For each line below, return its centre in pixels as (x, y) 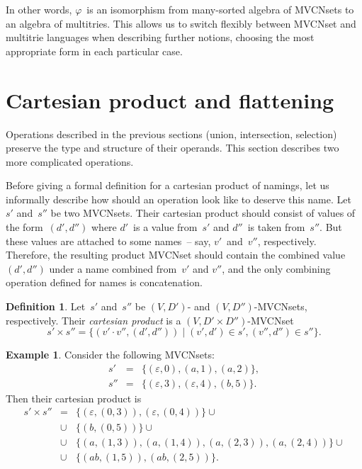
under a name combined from (113, 268)
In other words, (39, 9)
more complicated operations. (70, 161)
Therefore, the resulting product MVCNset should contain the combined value (176, 255)
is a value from (165, 227)
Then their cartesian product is (74, 398)
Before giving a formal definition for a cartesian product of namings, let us (168, 185)
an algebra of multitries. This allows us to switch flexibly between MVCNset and (181, 23)
